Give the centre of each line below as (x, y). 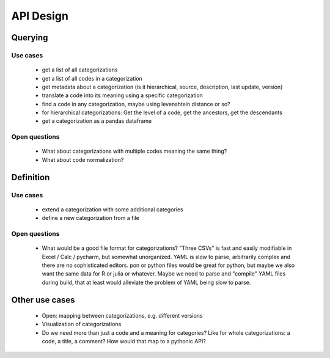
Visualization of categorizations (82, 324)
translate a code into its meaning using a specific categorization (122, 95)
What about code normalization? (83, 159)
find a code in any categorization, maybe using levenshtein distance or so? (136, 104)
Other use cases (43, 300)
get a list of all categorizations (80, 70)
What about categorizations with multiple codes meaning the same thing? (134, 151)
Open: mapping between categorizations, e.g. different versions (122, 316)
